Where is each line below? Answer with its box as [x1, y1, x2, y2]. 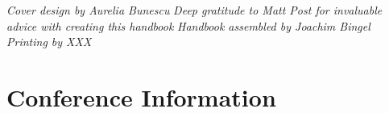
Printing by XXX [6, 33, 92, 50]
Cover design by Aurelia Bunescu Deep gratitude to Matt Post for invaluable [6, 2, 383, 18]
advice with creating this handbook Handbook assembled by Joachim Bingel [6, 17, 370, 34]
